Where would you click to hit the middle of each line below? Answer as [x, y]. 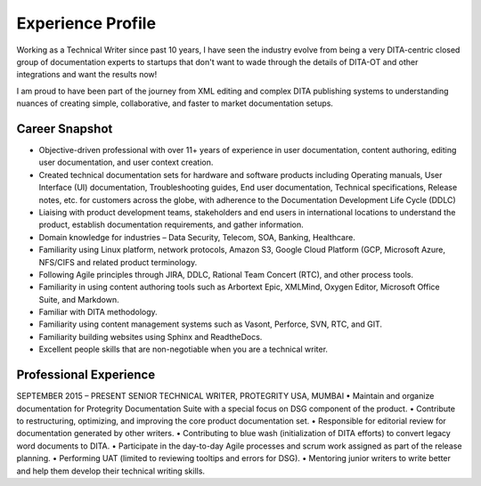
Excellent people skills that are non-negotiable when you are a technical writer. [183, 349]
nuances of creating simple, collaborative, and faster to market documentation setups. [175, 103]
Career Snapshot [65, 129]
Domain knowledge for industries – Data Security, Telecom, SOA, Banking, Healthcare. [197, 237]
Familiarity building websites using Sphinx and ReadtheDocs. [151, 336]
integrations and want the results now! [87, 75]
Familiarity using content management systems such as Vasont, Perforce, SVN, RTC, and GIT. [211, 324]
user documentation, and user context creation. [126, 162]
